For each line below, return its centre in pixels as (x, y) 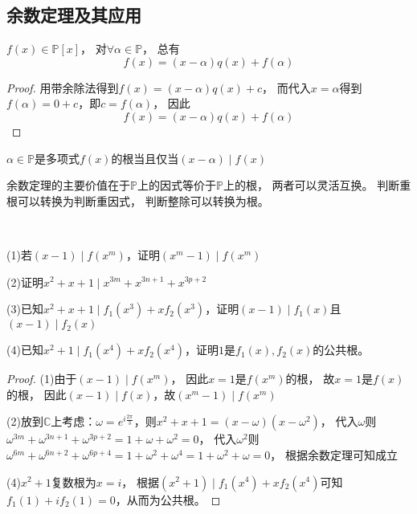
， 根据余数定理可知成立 (334, 454)
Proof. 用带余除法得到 (63, 87)
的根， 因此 (37, 394)
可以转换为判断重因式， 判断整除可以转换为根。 (143, 200)
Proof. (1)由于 (42, 379)
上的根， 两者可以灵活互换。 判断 (311, 185)
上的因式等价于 (176, 185)
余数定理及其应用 (74, 15)
